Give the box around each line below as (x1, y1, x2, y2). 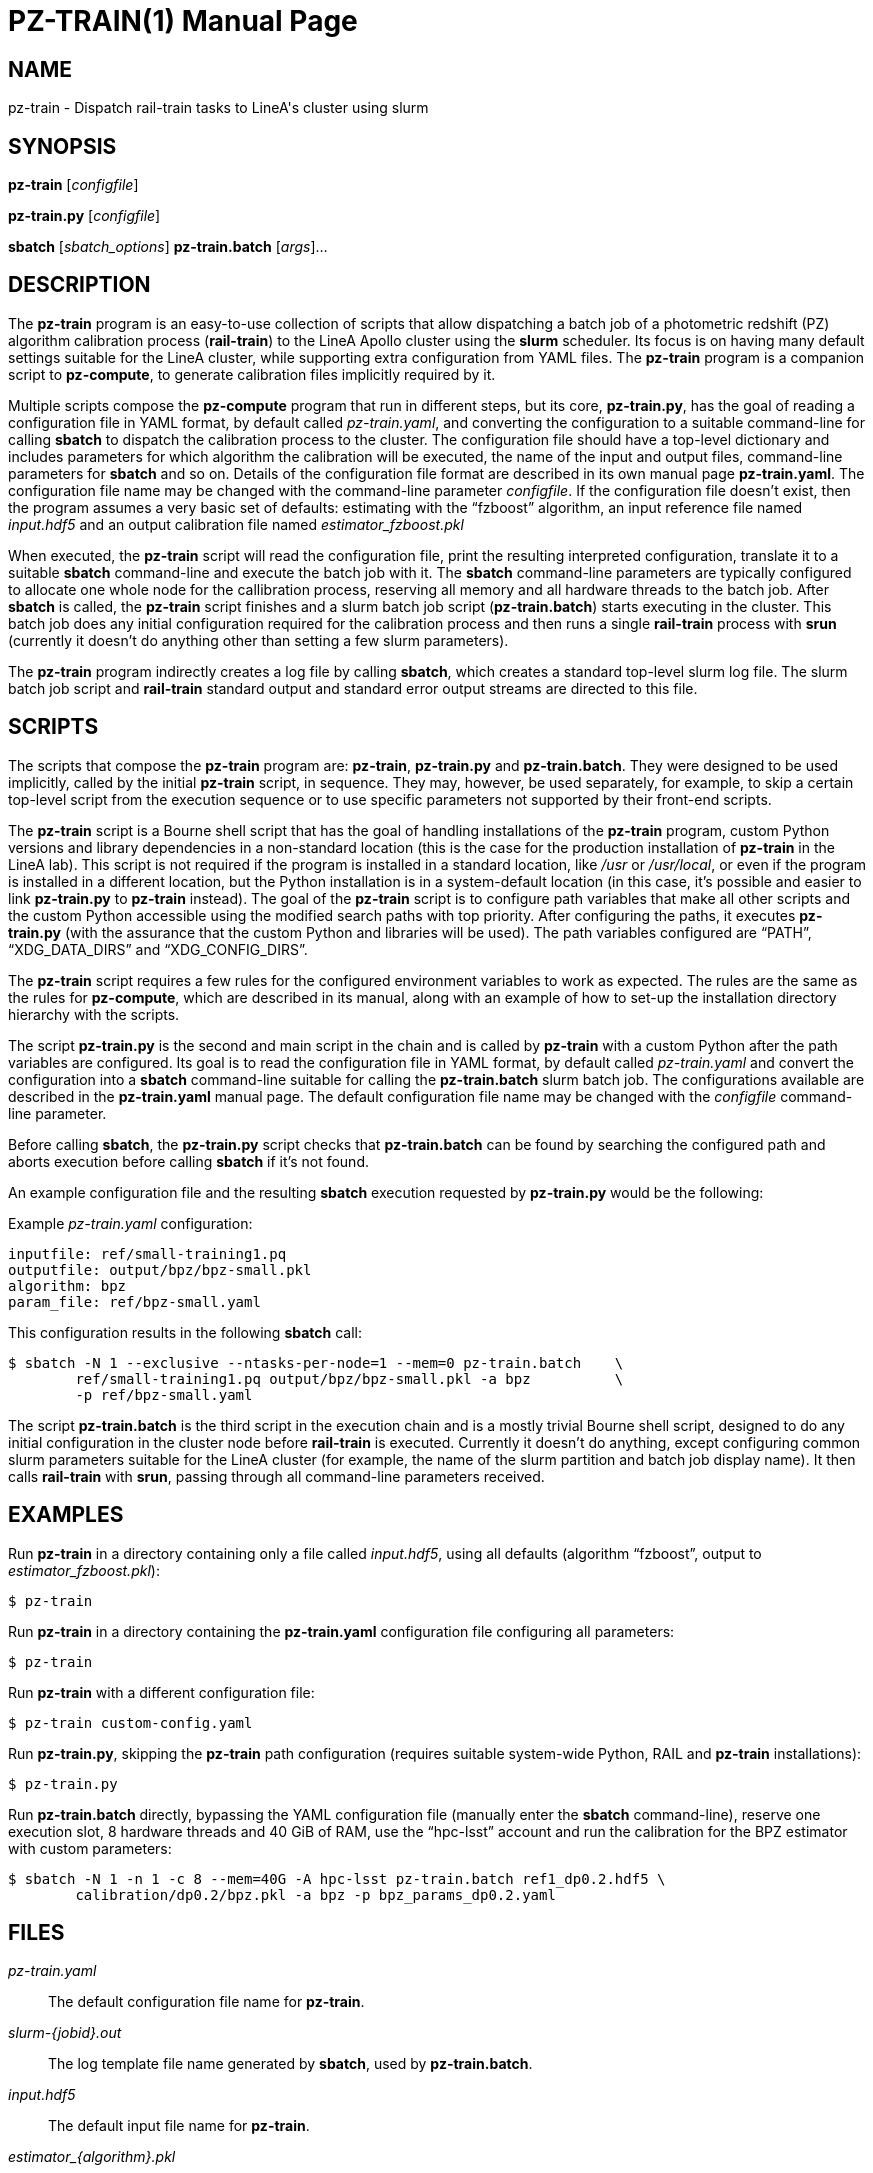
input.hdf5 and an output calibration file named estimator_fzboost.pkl (8, 515, 464, 533)
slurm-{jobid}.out (8, 2024, 122, 2042)
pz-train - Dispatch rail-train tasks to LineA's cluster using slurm (8, 99, 429, 117)
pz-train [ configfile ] (8, 176, 139, 194)
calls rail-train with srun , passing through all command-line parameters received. (8, 1467, 545, 1485)
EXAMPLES (8, 1502, 124, 1528)
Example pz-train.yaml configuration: (8, 1214, 253, 1232)
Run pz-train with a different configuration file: (8, 1683, 315, 1701)
